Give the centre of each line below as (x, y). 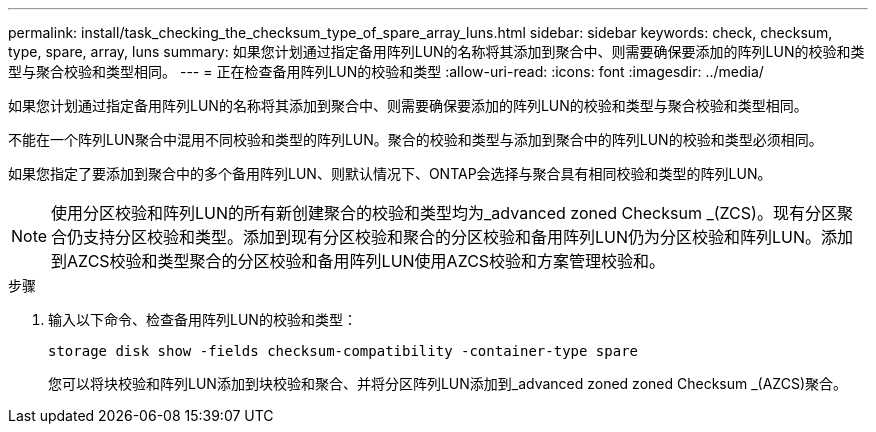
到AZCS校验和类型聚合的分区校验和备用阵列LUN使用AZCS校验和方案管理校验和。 (358, 261)
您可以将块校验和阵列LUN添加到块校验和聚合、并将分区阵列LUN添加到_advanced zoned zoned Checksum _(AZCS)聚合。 (447, 383)
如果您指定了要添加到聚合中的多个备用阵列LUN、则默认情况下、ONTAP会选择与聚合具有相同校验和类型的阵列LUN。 (390, 173)
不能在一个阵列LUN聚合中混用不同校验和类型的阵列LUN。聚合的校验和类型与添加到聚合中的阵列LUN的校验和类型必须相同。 (415, 139)
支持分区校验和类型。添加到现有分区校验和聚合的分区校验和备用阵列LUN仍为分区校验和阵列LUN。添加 (468, 237)
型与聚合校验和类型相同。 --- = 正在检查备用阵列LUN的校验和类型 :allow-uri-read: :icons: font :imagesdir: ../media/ (386, 71)
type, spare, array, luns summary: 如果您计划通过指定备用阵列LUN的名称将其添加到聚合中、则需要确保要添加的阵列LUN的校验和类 (436, 51)
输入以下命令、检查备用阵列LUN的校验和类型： (202, 319)
